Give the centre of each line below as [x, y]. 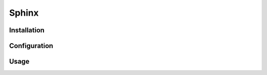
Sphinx [24, 13]
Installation [27, 30]
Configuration [31, 46]
